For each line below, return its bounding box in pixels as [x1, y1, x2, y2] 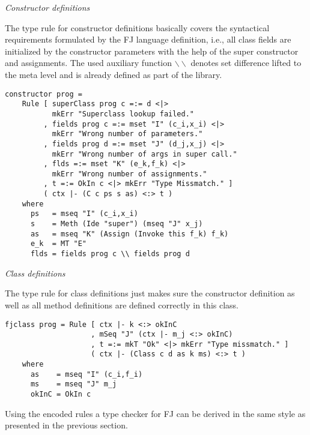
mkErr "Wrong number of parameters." [52, 130, 203, 139]
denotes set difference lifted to [190, 56, 302, 69]
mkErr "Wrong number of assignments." [52, 169, 207, 178]
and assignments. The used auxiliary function [5, 56, 172, 69]
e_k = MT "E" [30, 239, 87, 248]
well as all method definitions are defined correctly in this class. [5, 298, 239, 311]
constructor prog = [5, 89, 82, 98]
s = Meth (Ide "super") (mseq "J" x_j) [30, 220, 203, 229]
